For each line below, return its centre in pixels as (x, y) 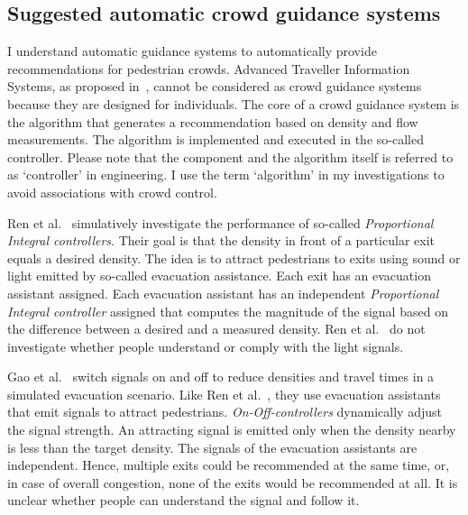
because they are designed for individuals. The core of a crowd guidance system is (234, 103)
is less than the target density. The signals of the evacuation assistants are (212, 447)
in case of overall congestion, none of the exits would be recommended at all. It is (233, 482)
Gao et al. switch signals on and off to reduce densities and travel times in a (221, 377)
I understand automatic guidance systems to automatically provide (192, 51)
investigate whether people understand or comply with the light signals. (206, 346)
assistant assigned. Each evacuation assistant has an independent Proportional (223, 293)
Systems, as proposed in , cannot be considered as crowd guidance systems (215, 86)
